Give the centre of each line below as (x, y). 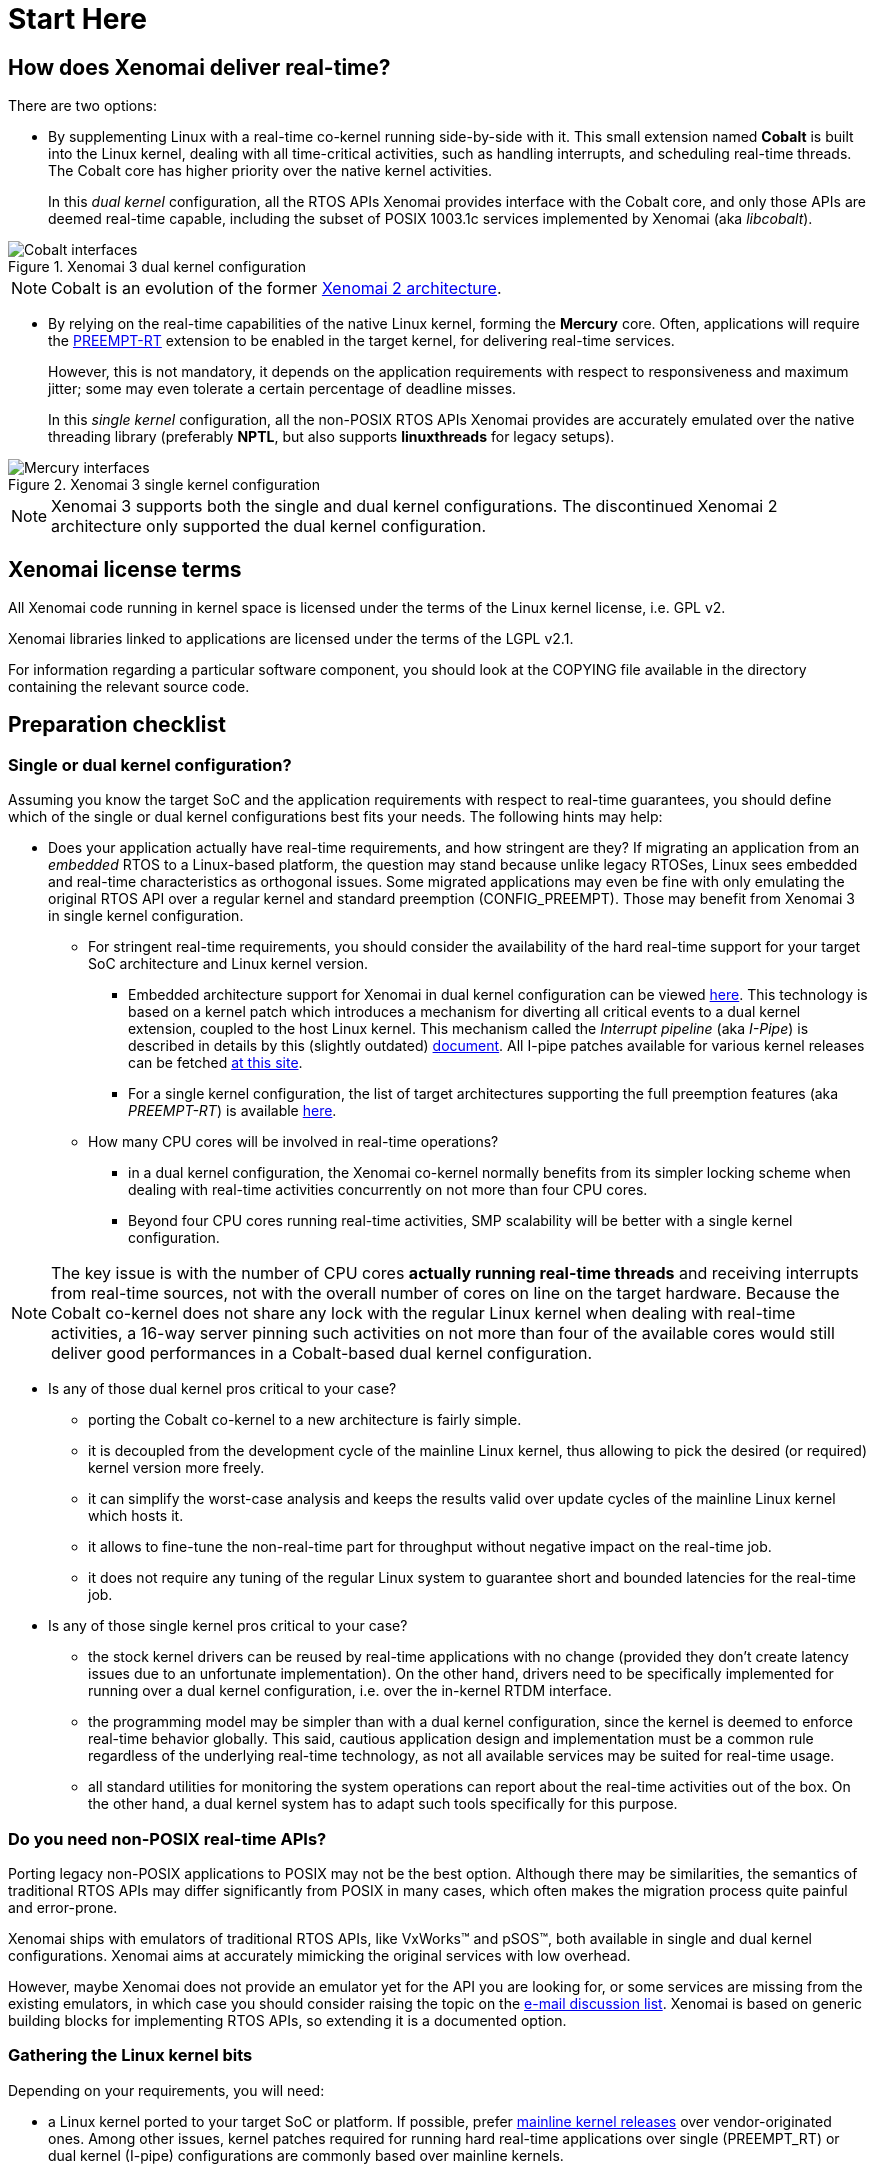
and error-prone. (63, 1907)
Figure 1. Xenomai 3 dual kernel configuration (157, 267)
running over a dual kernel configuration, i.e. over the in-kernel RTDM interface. (350, 1691)
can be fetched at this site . (215, 1063)
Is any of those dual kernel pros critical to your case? (222, 1389)
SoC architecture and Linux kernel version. (228, 964)
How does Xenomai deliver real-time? (199, 67)
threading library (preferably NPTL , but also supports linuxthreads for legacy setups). (331, 437)
